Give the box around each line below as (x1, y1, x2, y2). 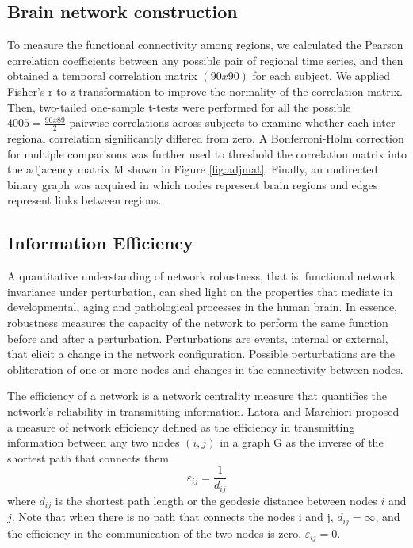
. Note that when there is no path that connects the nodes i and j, (11, 508, 334, 525)
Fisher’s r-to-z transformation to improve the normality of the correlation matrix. (7, 82, 403, 99)
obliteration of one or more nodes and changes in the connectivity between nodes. (7, 360, 403, 377)
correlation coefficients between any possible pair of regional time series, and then (7, 51, 403, 68)
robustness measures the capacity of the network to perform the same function (7, 314, 388, 330)
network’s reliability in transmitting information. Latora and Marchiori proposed (7, 402, 400, 419)
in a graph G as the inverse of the (220, 434, 384, 451)
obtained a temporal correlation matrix (7, 67, 197, 84)
